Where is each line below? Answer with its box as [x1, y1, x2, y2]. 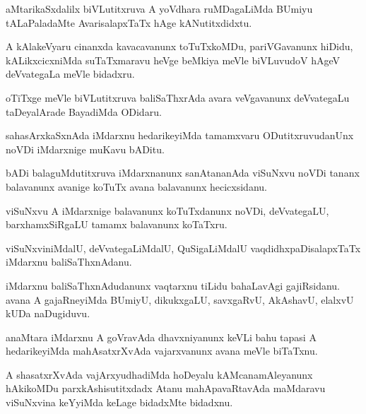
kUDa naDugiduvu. [6, 306, 90, 321]
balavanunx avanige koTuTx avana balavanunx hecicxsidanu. [6, 179, 267, 194]
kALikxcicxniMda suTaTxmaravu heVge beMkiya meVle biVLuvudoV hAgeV [6, 52, 341, 67]
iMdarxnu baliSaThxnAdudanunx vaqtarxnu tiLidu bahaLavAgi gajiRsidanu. [6, 278, 341, 292]
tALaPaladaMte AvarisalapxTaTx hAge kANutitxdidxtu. [6, 15, 252, 30]
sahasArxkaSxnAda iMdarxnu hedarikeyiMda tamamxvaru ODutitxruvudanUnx [6, 128, 354, 143]
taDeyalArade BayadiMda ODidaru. [6, 104, 162, 119]
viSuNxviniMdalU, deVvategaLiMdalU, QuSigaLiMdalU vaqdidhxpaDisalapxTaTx [6, 240, 361, 255]
